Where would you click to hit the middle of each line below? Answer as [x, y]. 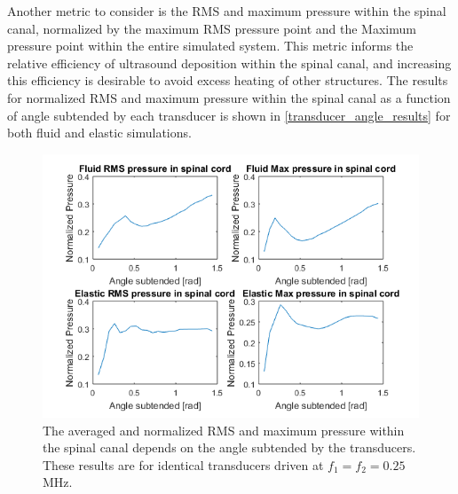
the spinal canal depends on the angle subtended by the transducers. [229, 447]
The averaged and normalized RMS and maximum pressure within [224, 430]
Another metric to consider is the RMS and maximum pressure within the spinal [227, 11]
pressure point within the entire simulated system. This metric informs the [210, 46]
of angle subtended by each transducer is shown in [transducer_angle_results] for [229, 115]
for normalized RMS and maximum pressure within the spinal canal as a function [229, 97]
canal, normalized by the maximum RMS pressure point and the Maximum [212, 28]
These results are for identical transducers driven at [183, 464]
